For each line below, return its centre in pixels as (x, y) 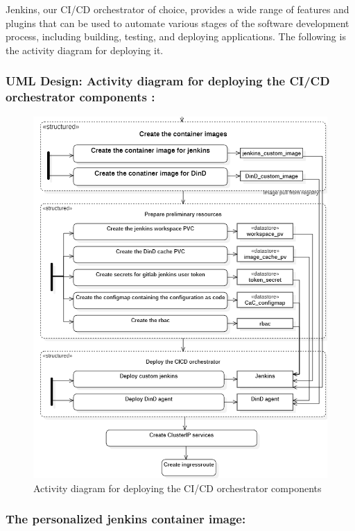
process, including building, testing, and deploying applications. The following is (176, 36)
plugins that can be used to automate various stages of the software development (177, 23)
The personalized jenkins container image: (126, 519)
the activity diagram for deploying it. (85, 50)
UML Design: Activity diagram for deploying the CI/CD (168, 81)
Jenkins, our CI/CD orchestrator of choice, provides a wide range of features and (177, 9)
